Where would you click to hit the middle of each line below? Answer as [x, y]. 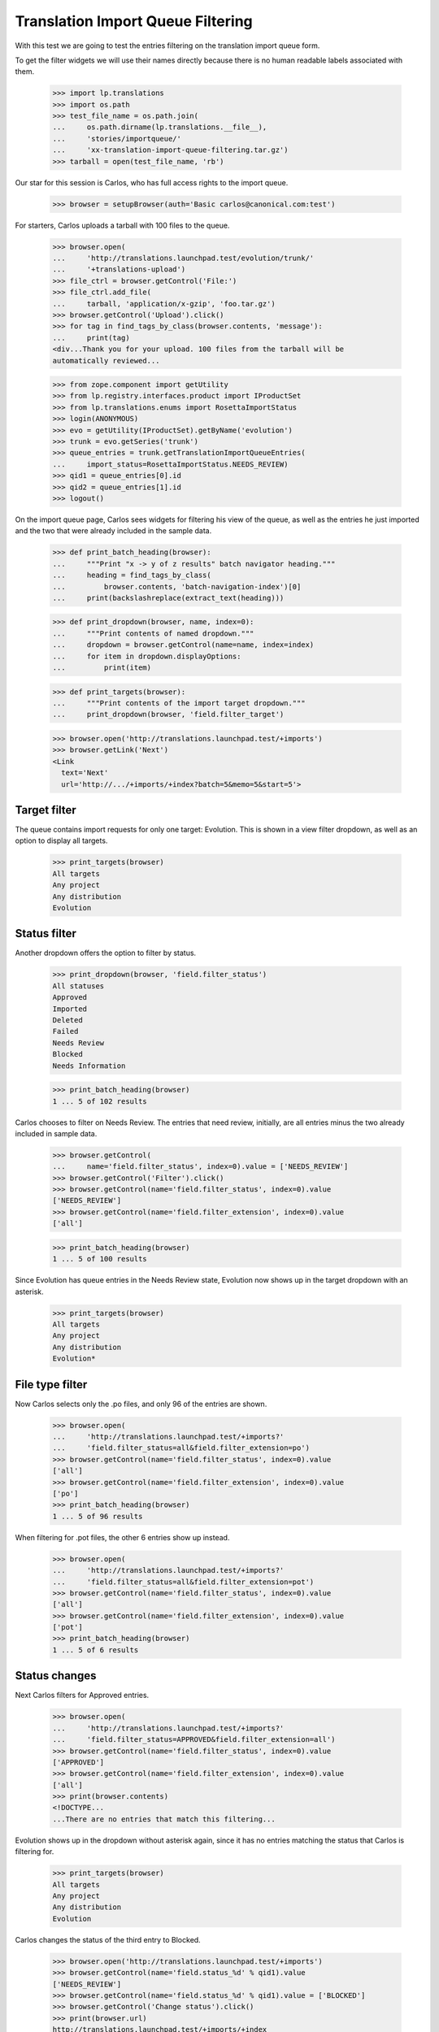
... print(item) [102, 668]
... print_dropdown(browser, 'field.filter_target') [168, 714]
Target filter [46, 810]
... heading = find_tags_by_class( [132, 575]
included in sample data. [56, 1133]
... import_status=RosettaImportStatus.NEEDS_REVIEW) [170, 464]
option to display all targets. [61, 840]
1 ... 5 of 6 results [96, 1650]
